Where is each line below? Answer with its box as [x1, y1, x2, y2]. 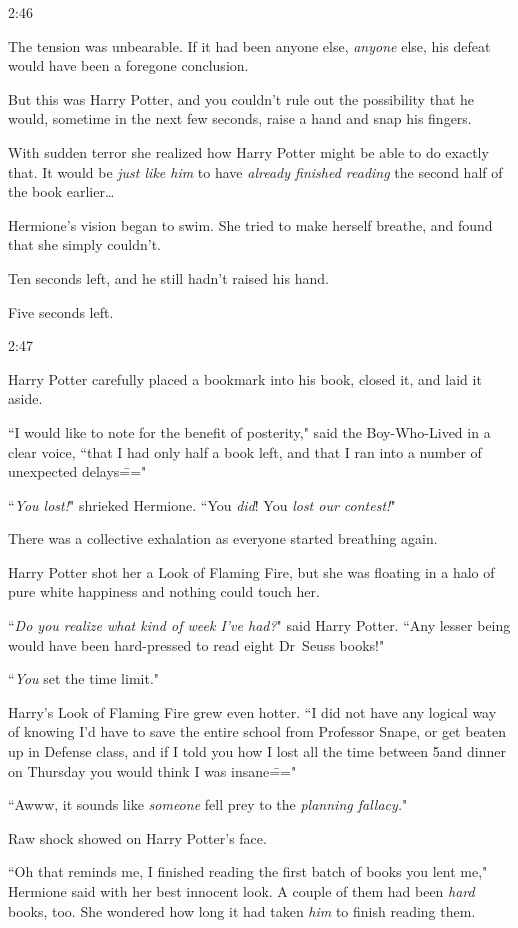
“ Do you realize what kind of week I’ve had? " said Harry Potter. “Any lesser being [8, 615, 511, 636]
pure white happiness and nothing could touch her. [8, 581, 320, 602]
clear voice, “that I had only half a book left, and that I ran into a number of [8, 441, 482, 462]
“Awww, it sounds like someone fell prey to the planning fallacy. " [8, 794, 408, 815]
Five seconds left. [8, 301, 114, 322]
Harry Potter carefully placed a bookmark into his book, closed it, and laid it [8, 368, 482, 389]
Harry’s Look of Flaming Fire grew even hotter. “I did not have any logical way [8, 701, 497, 722]
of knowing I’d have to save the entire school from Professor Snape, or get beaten [8, 721, 507, 742]
